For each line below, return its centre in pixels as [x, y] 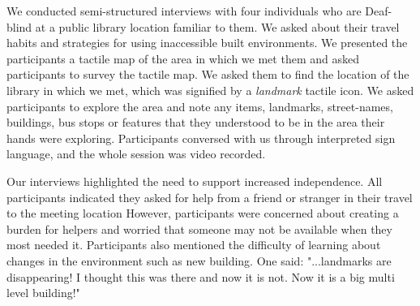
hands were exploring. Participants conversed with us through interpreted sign [201, 138]
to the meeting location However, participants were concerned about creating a [203, 213]
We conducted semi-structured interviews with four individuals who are [184, 11]
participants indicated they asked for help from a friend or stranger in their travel [210, 197]
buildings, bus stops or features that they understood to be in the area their [196, 122]
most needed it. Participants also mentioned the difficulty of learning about [194, 245]
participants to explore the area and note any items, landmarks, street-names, [200, 106]
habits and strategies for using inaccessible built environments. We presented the [207, 43]
